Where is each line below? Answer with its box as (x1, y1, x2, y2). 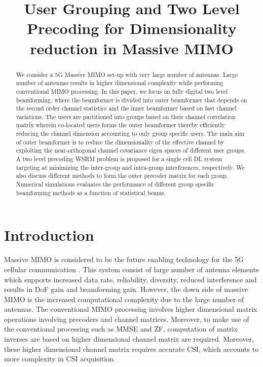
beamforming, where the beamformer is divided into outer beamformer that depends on (16, 95, 247, 104)
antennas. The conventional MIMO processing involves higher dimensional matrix (4, 304, 257, 314)
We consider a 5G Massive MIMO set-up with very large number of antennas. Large (16, 70, 238, 79)
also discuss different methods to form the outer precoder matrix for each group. (16, 171, 228, 180)
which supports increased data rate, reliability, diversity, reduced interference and (4, 274, 257, 284)
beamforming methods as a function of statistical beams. (16, 188, 166, 197)
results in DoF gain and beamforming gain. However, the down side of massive (4, 284, 248, 295)
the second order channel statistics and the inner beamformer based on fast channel (16, 104, 237, 113)
